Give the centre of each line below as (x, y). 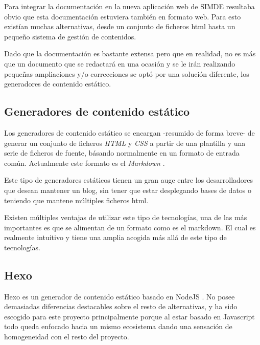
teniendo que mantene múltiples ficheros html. (76, 200)
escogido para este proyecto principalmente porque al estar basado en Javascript (129, 316)
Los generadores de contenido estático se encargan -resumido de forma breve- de (129, 132)
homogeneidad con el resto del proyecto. (67, 337)
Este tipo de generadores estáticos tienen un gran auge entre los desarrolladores (129, 180)
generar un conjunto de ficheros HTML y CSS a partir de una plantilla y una (125, 143)
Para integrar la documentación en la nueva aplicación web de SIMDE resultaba (129, 6)
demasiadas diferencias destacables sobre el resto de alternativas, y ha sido (121, 306)
